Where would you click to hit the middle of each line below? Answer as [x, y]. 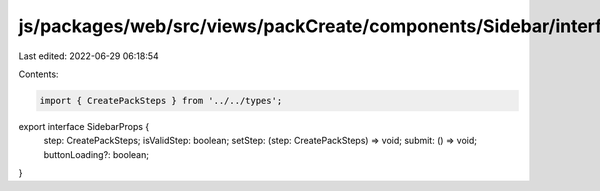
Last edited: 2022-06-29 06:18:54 [88, 56]
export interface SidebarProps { [84, 126]
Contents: [38, 74]
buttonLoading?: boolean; [96, 154]
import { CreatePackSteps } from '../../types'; [161, 100]
